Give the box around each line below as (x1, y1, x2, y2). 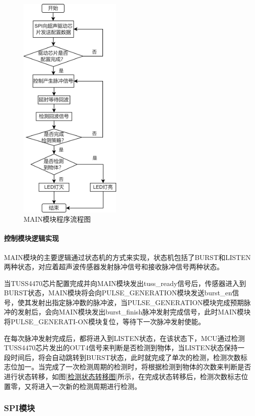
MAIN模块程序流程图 (24, 214, 91, 224)
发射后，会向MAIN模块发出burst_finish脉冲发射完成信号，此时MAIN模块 (17, 307, 251, 317)
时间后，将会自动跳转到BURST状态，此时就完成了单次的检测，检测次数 (10, 352, 241, 362)
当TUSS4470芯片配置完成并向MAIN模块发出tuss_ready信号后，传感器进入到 (4, 278, 246, 288)
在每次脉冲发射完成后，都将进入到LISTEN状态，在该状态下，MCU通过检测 (4, 333, 245, 343)
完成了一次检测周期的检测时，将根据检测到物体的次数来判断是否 (45, 362, 251, 372)
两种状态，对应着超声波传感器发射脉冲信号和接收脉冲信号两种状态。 (4, 261, 224, 272)
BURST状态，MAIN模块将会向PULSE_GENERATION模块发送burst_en (4, 287, 232, 298)
